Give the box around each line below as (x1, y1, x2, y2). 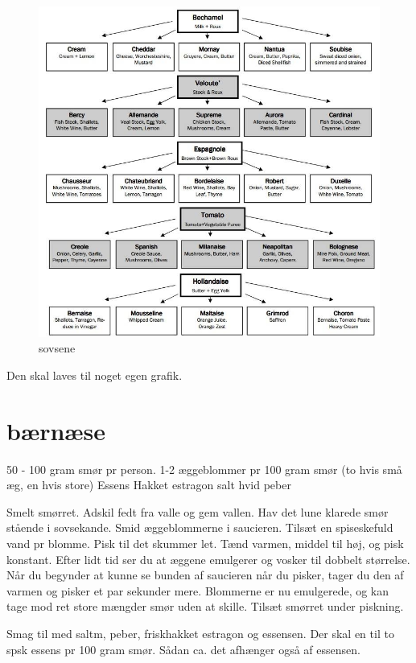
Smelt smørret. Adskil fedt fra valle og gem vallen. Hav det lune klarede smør (6, 503, 389, 520)
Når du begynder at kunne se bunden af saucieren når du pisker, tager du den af (6, 566, 404, 583)
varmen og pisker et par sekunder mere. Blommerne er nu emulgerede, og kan (6, 582, 389, 599)
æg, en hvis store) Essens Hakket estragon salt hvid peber (6, 476, 291, 493)
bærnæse (6, 414, 106, 447)
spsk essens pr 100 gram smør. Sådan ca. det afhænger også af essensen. (6, 640, 360, 657)
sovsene (39, 340, 76, 356)
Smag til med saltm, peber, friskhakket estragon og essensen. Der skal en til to (6, 625, 394, 642)
